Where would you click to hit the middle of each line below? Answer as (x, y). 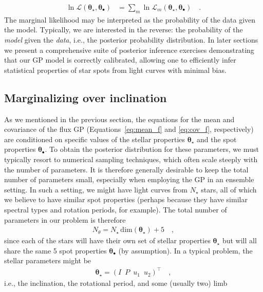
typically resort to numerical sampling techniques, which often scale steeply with (131, 159)
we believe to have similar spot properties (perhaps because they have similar (126, 199)
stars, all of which (229, 189)
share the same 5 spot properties (55, 250)
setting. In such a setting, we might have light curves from (96, 189)
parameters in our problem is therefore (65, 219)
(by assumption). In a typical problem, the (185, 250)
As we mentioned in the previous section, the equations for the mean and (119, 119)
